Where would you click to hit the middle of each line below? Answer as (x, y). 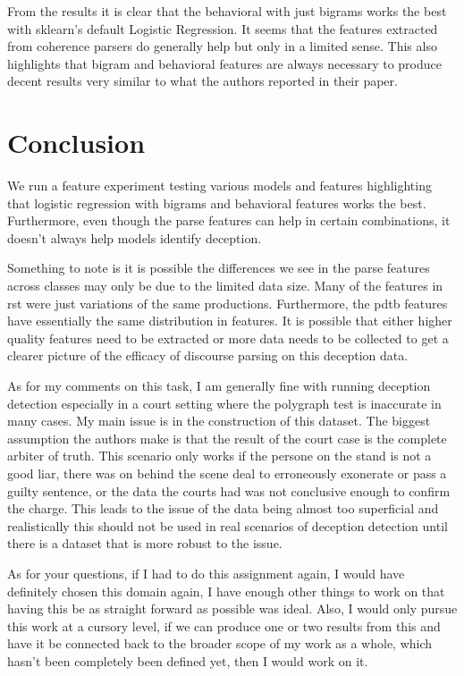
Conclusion (76, 143)
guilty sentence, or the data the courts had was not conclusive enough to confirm (229, 490)
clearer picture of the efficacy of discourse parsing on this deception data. (208, 355)
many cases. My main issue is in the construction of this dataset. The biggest (219, 421)
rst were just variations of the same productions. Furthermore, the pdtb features (228, 303)
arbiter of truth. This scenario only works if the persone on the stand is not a (219, 456)
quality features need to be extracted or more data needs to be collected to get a (228, 338)
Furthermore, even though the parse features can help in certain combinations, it (229, 220)
